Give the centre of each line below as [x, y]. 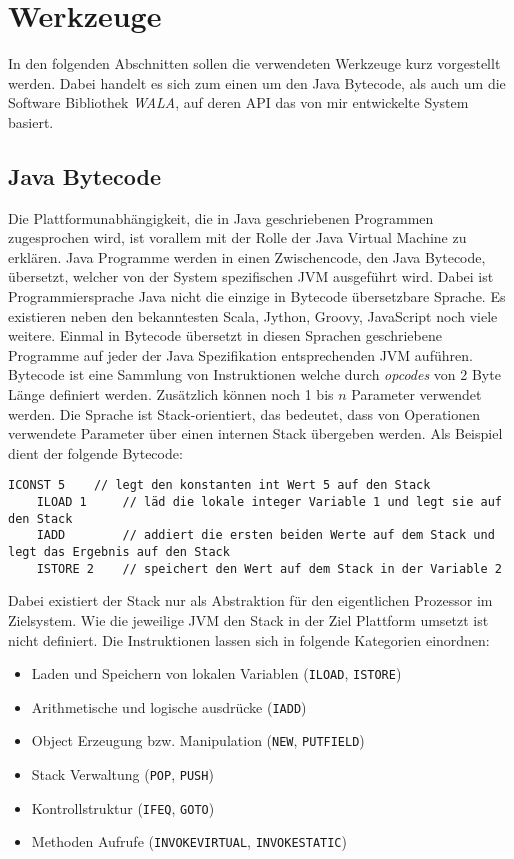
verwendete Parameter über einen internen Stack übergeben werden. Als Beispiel [255, 433]
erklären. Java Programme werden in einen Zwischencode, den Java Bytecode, [247, 256]
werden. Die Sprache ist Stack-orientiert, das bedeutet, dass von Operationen [244, 413]
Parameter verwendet [416, 394]
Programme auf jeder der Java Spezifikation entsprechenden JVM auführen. [240, 354]
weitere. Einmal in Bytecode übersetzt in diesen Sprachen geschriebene [225, 335]
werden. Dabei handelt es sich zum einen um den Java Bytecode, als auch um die [257, 82]
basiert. [31, 121]
